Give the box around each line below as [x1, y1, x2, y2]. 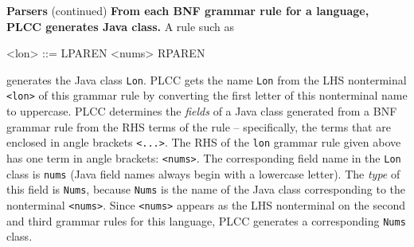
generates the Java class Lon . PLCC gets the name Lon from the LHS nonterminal [6, 71, 407, 88]
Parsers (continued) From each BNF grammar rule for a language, [6, 2, 369, 18]
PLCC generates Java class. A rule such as [6, 18, 234, 34]
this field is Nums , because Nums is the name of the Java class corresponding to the [6, 181, 405, 198]
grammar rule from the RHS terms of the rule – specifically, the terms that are [6, 118, 391, 135]
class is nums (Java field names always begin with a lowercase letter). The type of [6, 165, 400, 182]
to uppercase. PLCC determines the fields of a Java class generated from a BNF [6, 103, 397, 120]
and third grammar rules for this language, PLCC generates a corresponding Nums [6, 212, 406, 229]
